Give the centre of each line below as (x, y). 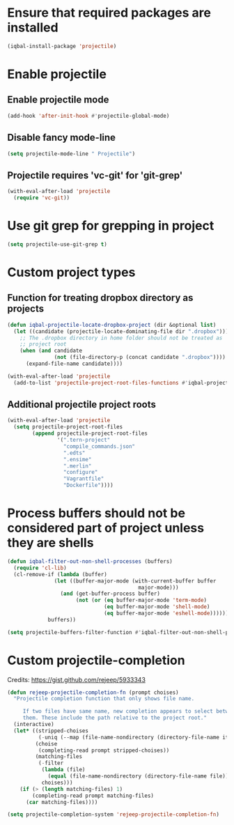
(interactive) (34, 725)
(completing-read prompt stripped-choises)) (104, 750)
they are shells (50, 543)
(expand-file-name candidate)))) (74, 364)
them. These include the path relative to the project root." (115, 718)
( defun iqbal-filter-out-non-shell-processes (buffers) (90, 562)
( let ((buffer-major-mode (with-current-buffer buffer (135, 581)
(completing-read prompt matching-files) (93, 796)
